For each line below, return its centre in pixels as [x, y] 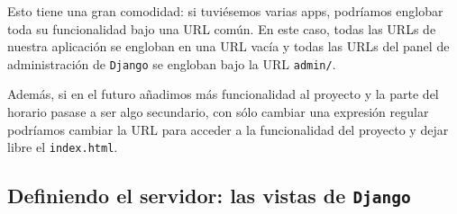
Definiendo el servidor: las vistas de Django [209, 196]
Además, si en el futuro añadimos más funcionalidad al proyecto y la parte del [223, 94]
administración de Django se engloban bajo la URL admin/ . [172, 63]
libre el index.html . [63, 147]
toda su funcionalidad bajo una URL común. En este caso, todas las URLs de [222, 28]
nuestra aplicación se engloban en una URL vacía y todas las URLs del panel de [228, 46]
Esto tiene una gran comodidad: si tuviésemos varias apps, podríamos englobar [225, 11]
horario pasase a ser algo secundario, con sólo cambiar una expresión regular [218, 112]
